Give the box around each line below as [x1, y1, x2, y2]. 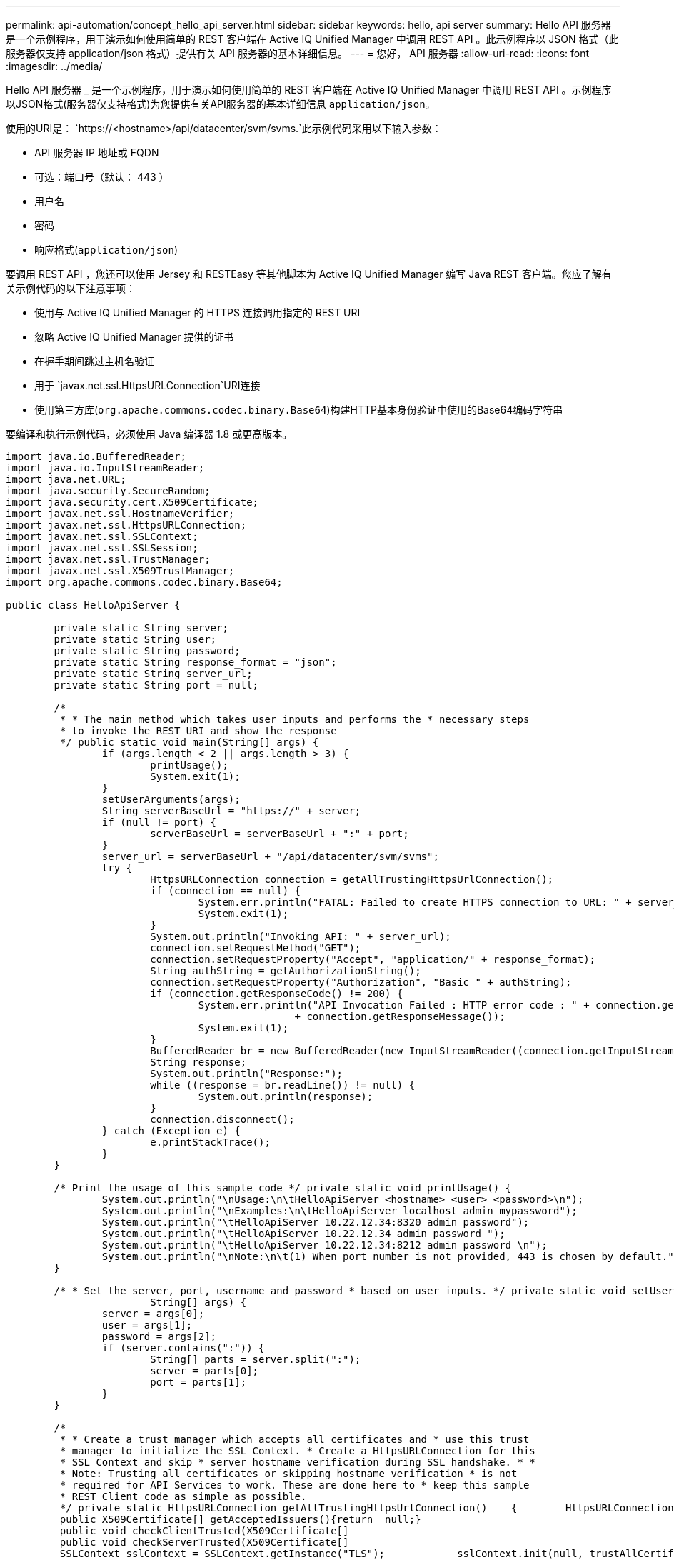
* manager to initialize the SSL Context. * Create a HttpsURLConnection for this [59, 1445, 535, 1456]
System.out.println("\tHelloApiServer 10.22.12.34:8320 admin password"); [101, 1216, 530, 1228]
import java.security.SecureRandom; [6, 485, 211, 496]
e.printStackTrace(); [150, 1136, 271, 1148]
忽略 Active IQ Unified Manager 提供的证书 [34, 331, 234, 343]
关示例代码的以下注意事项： [6, 282, 136, 294]
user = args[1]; [101, 1319, 193, 1331]
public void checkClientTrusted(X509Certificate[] [59, 1525, 349, 1536]
